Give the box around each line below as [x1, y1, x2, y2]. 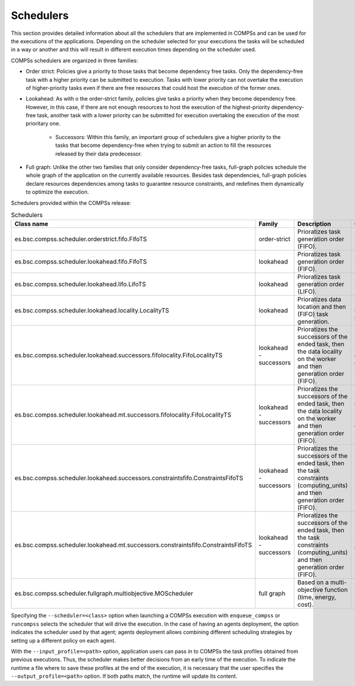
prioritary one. [25, 120, 61, 127]
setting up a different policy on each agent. [11, 637, 116, 644]
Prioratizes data [297, 295, 341, 304]
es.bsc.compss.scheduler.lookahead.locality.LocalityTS [14, 307, 169, 315]
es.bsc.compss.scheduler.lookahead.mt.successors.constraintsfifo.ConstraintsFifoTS [14, 541, 253, 549]
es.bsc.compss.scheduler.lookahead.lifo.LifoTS [14, 280, 146, 288]
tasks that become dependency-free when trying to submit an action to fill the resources [55, 142, 272, 149]
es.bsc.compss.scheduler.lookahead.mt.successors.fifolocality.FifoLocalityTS [14, 411, 232, 419]
